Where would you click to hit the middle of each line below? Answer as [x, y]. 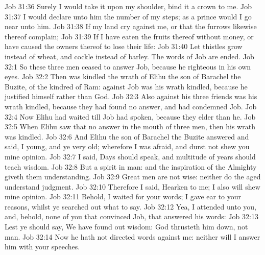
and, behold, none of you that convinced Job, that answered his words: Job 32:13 [131, 216]
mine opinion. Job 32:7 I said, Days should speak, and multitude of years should [130, 156]
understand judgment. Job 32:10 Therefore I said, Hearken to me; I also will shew [132, 186]
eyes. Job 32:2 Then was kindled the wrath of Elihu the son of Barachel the [123, 76]
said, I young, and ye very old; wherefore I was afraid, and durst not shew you [127, 146]
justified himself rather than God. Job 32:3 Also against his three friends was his [131, 96]
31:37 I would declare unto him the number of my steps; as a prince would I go [128, 16]
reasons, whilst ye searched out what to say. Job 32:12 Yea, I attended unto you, [130, 206]
